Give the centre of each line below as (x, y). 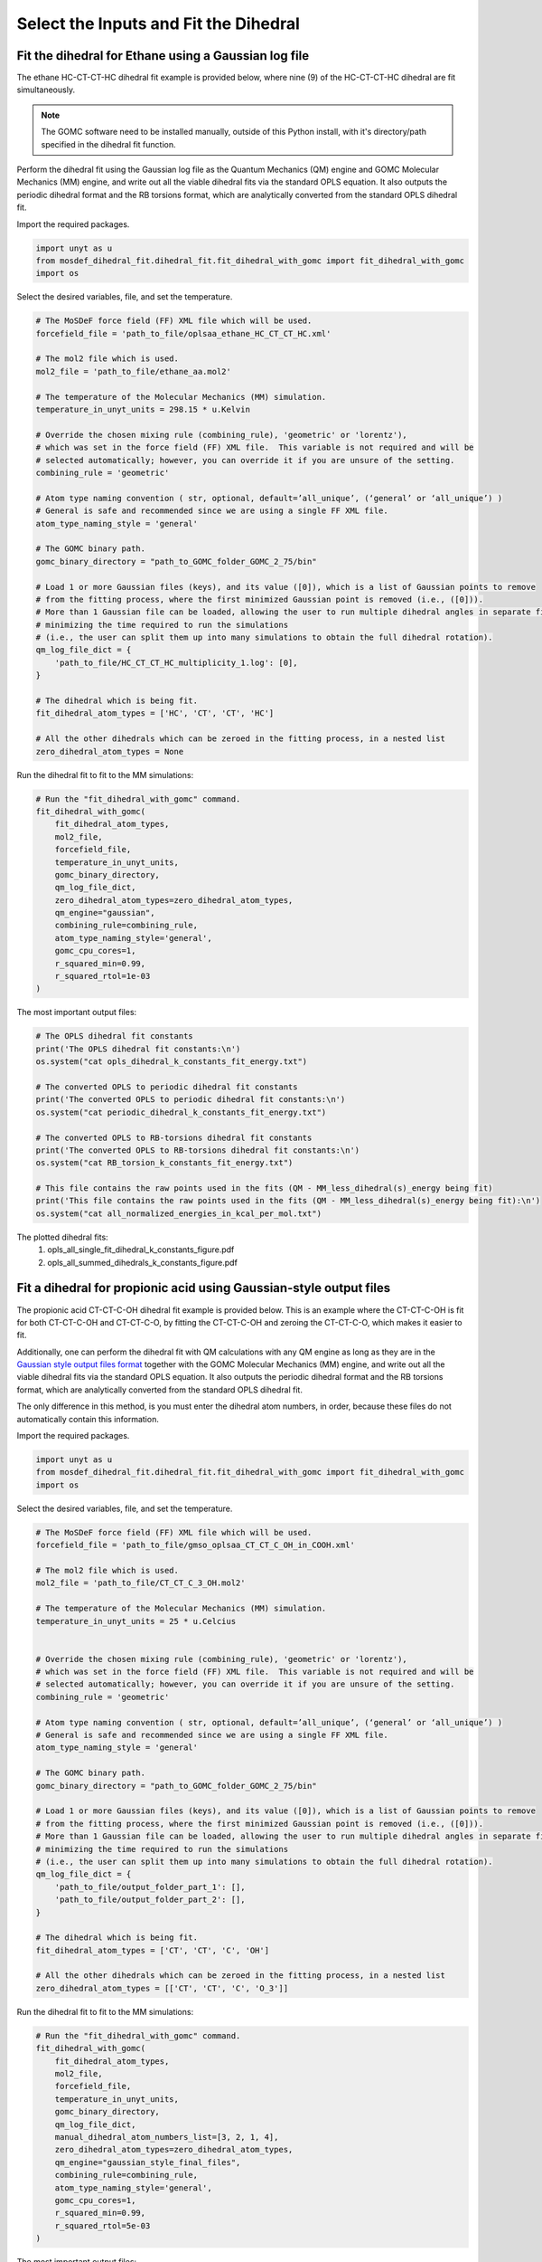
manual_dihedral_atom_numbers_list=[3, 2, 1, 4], (167, 2137)
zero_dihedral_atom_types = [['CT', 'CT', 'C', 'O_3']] (162, 1988)
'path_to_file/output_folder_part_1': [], (150, 1887)
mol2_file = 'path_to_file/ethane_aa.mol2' (134, 371)
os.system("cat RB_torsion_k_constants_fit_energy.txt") (164, 1163)
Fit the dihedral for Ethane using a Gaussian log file (163, 56)
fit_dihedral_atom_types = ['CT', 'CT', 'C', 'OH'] (153, 1950)
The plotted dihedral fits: (62, 1237)
